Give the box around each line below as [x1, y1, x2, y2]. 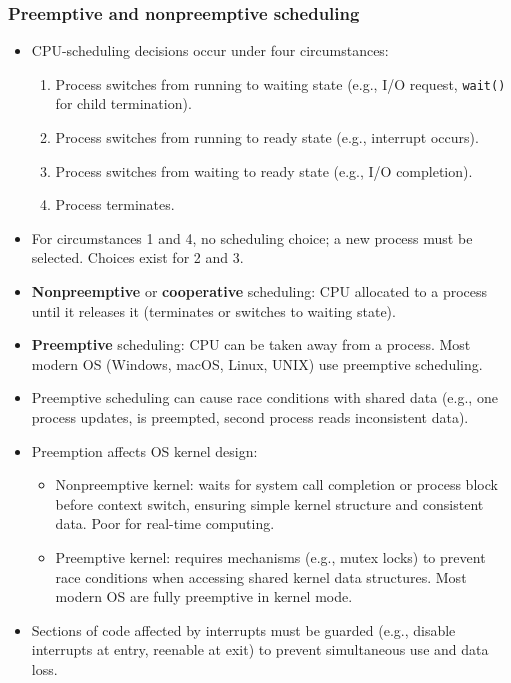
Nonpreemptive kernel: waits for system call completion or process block [55, 474, 498, 495]
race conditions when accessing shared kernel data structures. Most [55, 566, 467, 587]
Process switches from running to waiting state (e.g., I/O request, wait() [55, 73, 506, 94]
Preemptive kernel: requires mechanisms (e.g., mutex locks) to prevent [55, 546, 486, 567]
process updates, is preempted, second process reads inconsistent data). [31, 407, 469, 427]
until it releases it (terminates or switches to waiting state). [31, 300, 396, 321]
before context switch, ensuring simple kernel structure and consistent [55, 493, 484, 514]
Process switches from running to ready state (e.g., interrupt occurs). [55, 127, 479, 148]
